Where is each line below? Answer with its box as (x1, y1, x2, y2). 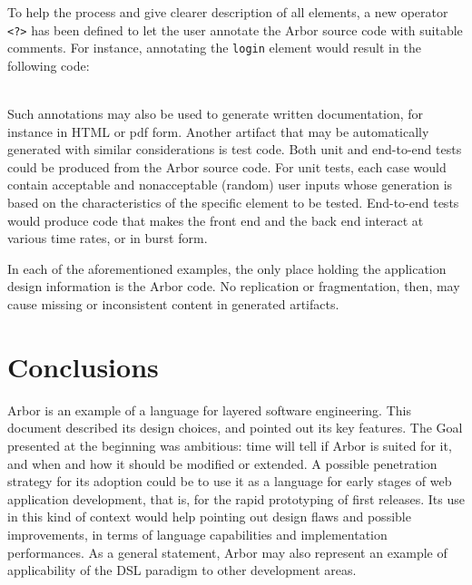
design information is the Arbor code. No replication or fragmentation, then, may (7, 277, 460, 296)
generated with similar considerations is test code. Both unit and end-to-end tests (7, 140, 462, 159)
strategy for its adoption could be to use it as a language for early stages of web (7, 472, 452, 491)
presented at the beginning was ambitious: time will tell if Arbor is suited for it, (7, 435, 452, 454)
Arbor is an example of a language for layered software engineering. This (7, 400, 411, 419)
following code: (7, 55, 90, 74)
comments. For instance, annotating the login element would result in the (7, 38, 421, 57)
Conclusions (7, 347, 159, 385)
